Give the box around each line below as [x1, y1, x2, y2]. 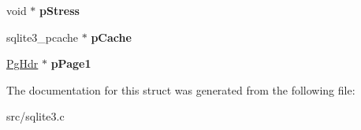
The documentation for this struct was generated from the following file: [6, 81, 355, 98]
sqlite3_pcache [6, 28, 79, 45]
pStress [39, 2, 80, 18]
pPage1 [50, 55, 91, 72]
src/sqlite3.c [6, 108, 65, 124]
